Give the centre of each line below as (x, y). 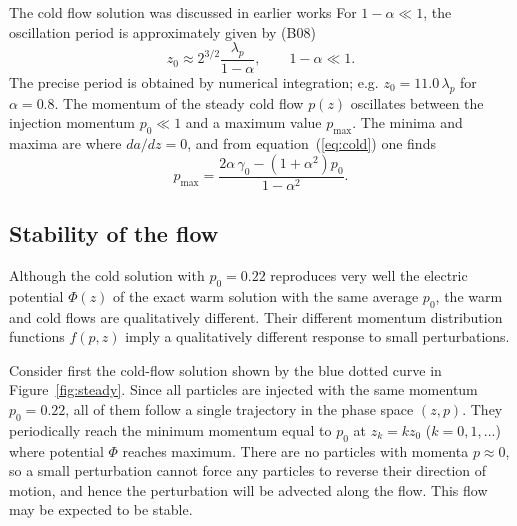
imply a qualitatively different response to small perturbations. (317, 336)
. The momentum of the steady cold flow (179, 102)
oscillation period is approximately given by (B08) (162, 31)
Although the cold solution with (107, 275)
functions (37, 336)
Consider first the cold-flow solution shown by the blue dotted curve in (225, 369)
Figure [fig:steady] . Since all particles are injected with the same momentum (243, 389)
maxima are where (65, 143)
